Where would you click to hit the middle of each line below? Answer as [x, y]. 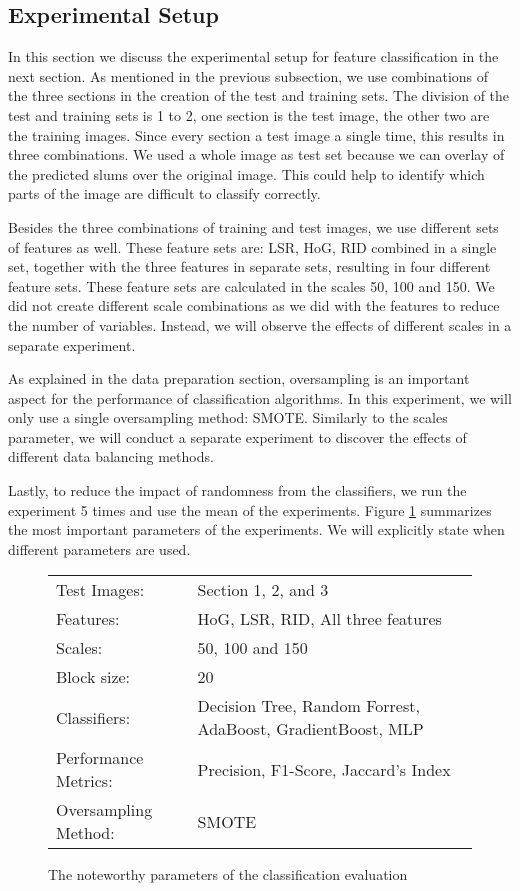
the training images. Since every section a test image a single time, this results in [256, 134]
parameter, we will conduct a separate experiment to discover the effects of [237, 436]
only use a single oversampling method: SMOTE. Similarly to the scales [228, 417]
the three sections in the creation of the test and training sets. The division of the [259, 95]
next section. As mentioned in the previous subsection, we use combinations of [248, 75]
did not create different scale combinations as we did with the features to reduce [254, 305]
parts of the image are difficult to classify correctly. [164, 193]
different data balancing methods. [111, 456]
